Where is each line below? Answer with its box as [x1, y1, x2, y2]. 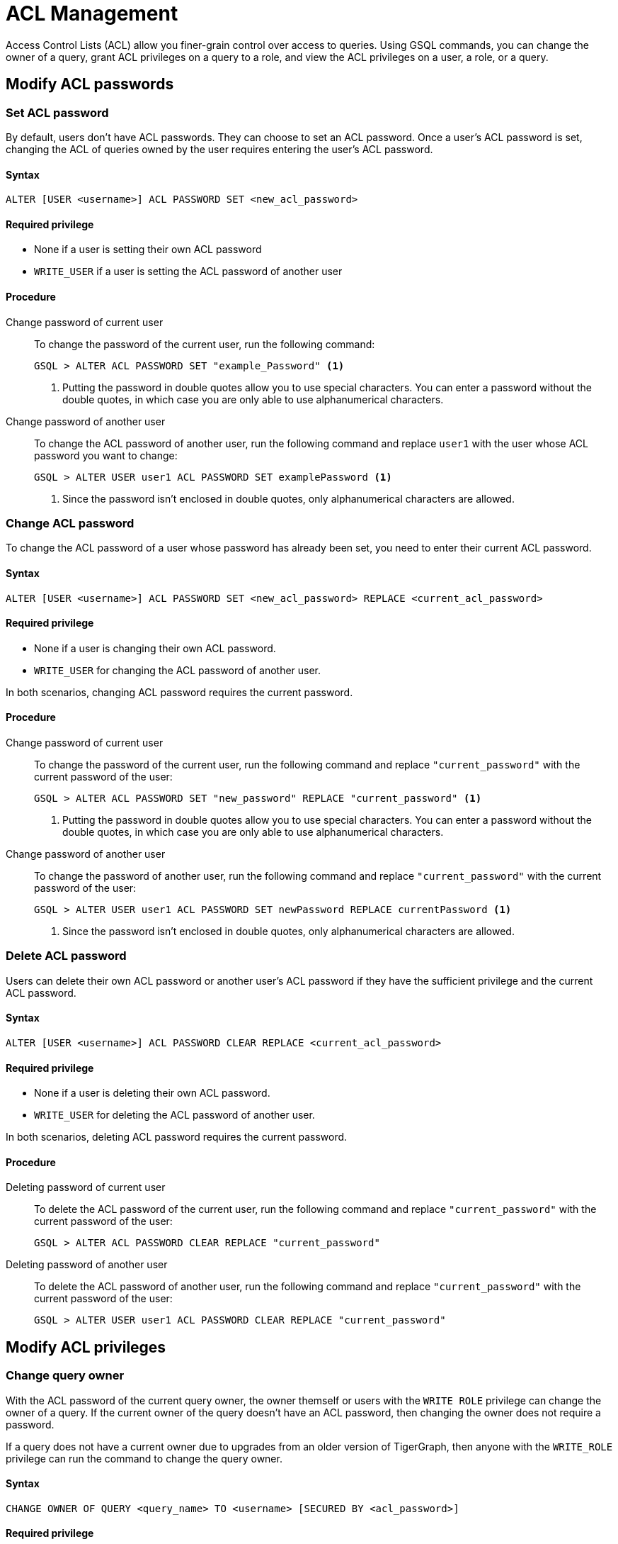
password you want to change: [34, 449, 178, 461]
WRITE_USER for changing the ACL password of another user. [34, 664, 321, 676]
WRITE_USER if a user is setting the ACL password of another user [34, 265, 343, 278]
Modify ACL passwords [6, 75, 174, 94]
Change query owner [6, 1368, 125, 1383]
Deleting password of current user [6, 1181, 166, 1194]
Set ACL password [6, 105, 109, 120]
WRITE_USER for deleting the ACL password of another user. [34, 1109, 315, 1121]
